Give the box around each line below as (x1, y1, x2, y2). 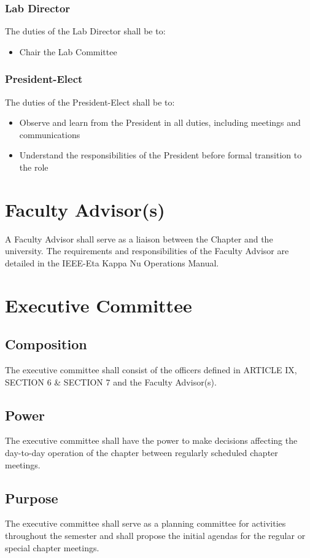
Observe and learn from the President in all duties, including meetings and (19, 116, 301, 129)
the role (19, 161, 48, 173)
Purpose (5, 488, 58, 507)
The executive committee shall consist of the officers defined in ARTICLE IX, (5, 363, 297, 376)
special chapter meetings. (5, 541, 99, 554)
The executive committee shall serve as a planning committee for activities (5, 517, 286, 530)
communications (19, 128, 80, 141)
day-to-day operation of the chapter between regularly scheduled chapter (5, 446, 278, 459)
